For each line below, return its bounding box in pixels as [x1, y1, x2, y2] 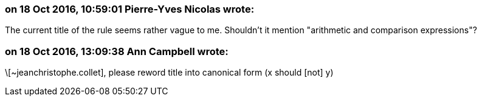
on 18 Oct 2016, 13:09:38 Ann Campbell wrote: [5, 45, 229, 57]
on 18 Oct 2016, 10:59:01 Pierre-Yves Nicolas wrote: [5, 3, 255, 15]
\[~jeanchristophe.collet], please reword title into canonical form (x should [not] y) [5, 67, 334, 78]
